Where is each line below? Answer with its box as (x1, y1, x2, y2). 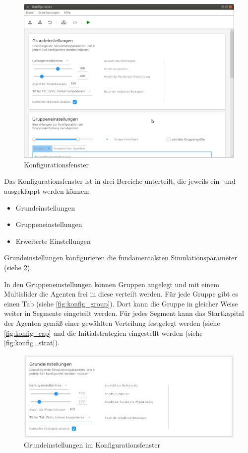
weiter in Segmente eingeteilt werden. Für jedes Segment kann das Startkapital (4, 308, 244, 318)
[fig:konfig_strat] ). (4, 337, 60, 348)
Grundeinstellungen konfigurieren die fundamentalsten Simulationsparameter (4, 252, 237, 263)
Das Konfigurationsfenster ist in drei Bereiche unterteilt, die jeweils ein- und (4, 176, 236, 186)
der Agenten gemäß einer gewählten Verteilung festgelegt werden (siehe (4, 318, 220, 328)
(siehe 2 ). (4, 262, 32, 273)
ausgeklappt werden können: (4, 186, 90, 196)
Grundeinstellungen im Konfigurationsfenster (24, 440, 161, 450)
